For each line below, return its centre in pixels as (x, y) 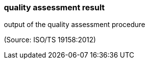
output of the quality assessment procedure (75, 25)
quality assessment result (54, 7)
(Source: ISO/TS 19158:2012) (50, 40)
